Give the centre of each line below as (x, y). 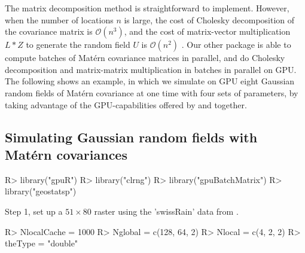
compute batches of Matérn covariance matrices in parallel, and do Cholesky (145, 58)
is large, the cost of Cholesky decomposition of (209, 19)
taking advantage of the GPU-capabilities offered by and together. (126, 104)
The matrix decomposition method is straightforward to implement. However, (147, 8)
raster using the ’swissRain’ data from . (166, 211)
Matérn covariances (66, 154)
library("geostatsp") (41, 191)
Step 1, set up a (34, 211)
